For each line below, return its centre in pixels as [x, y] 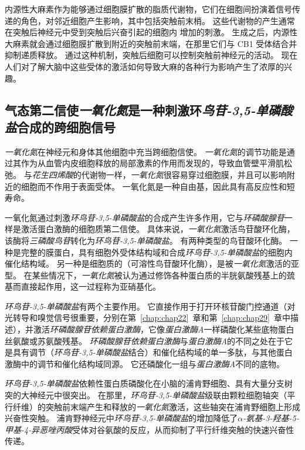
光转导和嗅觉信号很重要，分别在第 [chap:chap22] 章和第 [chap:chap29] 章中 [148, 318]
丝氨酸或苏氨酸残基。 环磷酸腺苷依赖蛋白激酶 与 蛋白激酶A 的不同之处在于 [145, 340]
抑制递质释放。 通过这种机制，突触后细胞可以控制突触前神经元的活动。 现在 [151, 55]
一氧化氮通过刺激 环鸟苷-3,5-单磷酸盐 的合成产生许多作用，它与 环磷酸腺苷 [145, 217]
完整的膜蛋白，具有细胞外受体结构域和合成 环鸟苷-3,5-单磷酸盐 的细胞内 [157, 252]
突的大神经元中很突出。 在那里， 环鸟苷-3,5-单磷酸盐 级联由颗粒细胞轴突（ [146, 395]
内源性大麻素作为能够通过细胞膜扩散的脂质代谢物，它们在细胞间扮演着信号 [148, 9]
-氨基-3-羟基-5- [271, 418]
